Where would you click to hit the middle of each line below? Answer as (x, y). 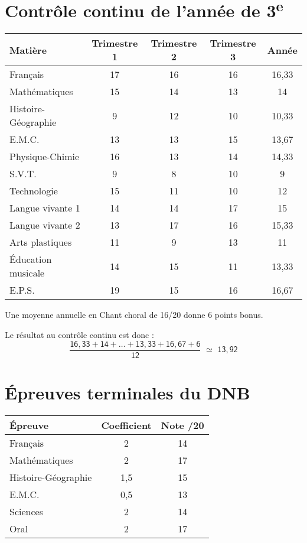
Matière (28, 50)
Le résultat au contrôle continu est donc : (79, 335)
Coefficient (126, 425)
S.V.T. (23, 174)
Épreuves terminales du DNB (128, 392)
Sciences (26, 511)
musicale (27, 273)
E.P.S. (22, 290)
